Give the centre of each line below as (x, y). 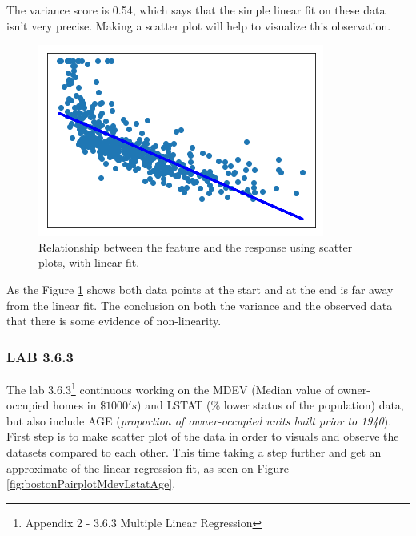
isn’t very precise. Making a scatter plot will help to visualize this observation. (199, 25)
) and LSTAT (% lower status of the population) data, (270, 405)
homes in (74, 405)
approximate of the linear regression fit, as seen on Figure (148, 467)
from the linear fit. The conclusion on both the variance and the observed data (200, 305)
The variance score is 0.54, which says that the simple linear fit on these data (196, 10)
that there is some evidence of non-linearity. (114, 321)
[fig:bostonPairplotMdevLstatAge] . (91, 484)
